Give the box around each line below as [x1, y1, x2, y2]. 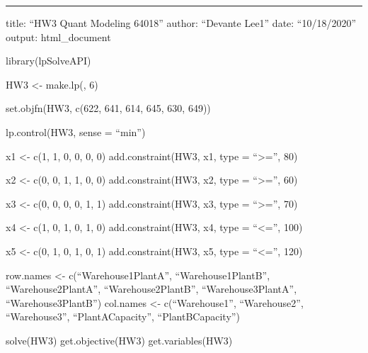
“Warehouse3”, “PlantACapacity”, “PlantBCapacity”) [6, 309, 240, 324]
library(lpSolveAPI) [6, 53, 91, 68]
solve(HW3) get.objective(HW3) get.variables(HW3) [6, 332, 233, 347]
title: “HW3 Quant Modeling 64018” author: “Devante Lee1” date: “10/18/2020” [6, 16, 357, 30]
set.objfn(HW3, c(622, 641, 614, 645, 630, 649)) [6, 101, 211, 116]
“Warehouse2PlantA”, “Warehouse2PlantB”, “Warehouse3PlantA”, [6, 281, 297, 296]
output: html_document [6, 29, 111, 44]
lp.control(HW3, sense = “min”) [6, 124, 146, 139]
